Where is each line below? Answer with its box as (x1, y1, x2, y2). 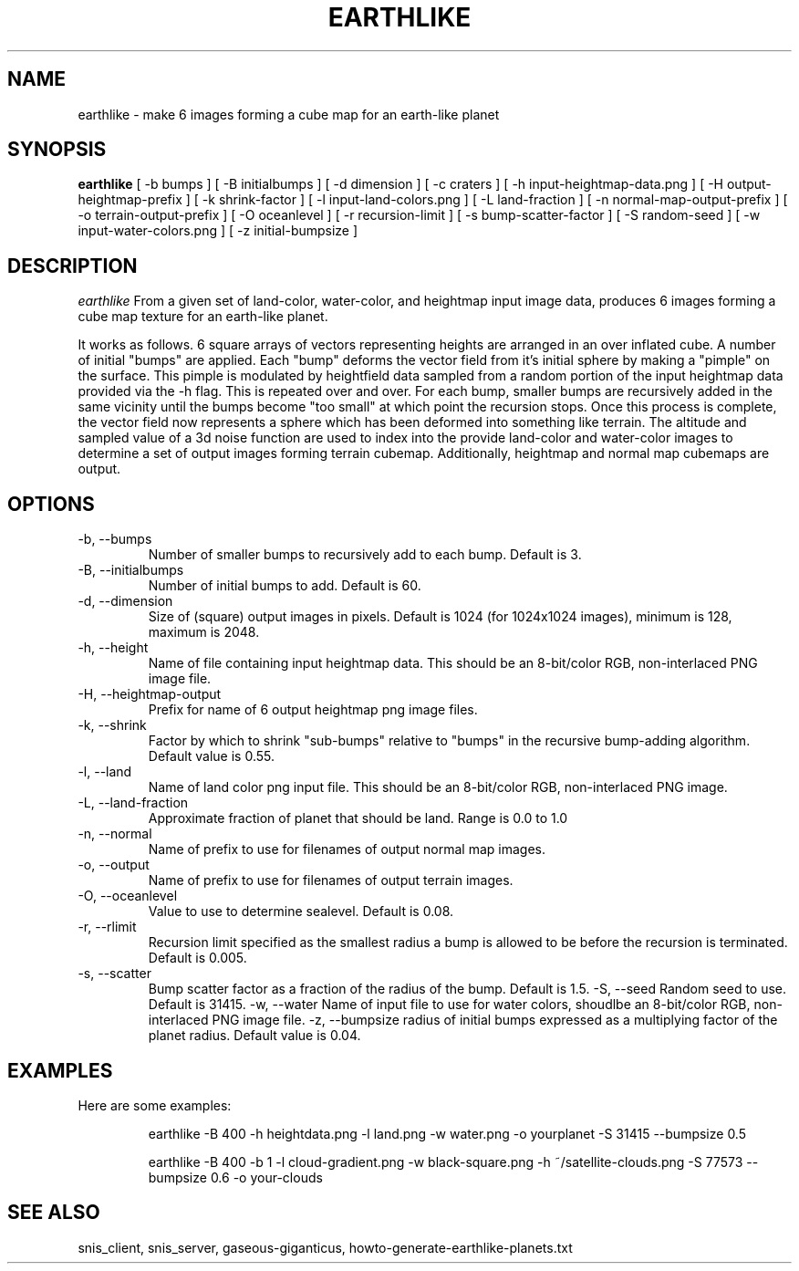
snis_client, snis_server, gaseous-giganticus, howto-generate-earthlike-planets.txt (78, 1239, 573, 1255)
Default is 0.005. (148, 950, 247, 966)
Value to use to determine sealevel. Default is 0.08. (148, 903, 454, 920)
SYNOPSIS (7, 138, 107, 161)
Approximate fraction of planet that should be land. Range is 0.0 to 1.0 (148, 810, 568, 827)
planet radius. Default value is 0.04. (148, 1027, 361, 1044)
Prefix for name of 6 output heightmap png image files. (148, 702, 478, 718)
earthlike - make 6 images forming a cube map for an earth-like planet (78, 106, 500, 122)
